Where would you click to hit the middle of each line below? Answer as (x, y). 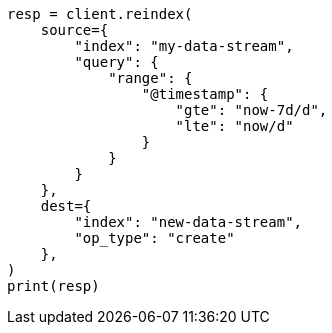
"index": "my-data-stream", (184, 46)
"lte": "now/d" (234, 126)
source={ (74, 30)
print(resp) (53, 286)
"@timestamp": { (205, 94)
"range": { (150, 78)
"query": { (116, 62)
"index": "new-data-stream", (188, 222)
